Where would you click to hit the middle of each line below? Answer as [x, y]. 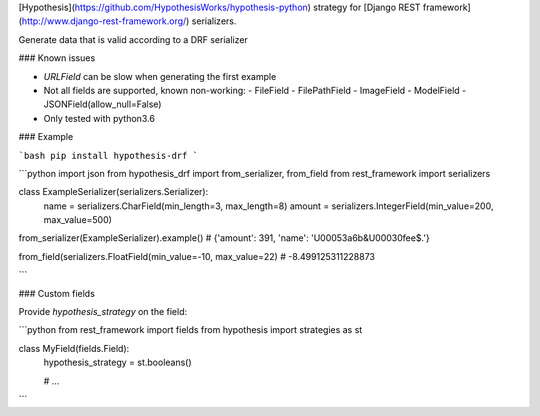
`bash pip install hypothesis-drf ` [108, 155]
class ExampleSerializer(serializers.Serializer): [113, 192]
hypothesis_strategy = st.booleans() [117, 362]
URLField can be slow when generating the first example [160, 76]
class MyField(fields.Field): [74, 348]
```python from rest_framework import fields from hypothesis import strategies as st [190, 330]
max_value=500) [77, 220]
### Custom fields [56, 293]
